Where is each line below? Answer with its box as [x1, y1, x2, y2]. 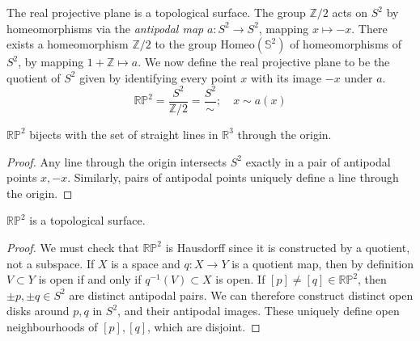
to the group [155, 36, 217, 53]
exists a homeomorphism [6, 36, 129, 53]
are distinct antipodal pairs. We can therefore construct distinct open [69, 286, 414, 303]
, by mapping [18, 53, 84, 70]
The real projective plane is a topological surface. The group [6, 4, 306, 20]
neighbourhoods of [6, 318, 98, 335]
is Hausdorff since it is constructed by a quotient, [165, 238, 410, 255]
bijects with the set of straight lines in [29, 125, 218, 142]
